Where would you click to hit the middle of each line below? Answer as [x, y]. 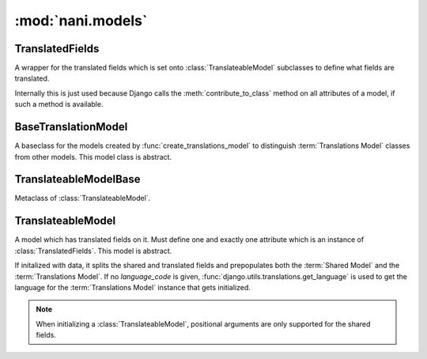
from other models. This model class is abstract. [93, 157]
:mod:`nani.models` [81, 21]
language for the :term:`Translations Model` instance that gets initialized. [132, 287]
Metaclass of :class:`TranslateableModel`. [83, 198]
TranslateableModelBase [78, 179]
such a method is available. [59, 104]
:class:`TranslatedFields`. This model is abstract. [93, 251]
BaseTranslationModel [71, 127]
